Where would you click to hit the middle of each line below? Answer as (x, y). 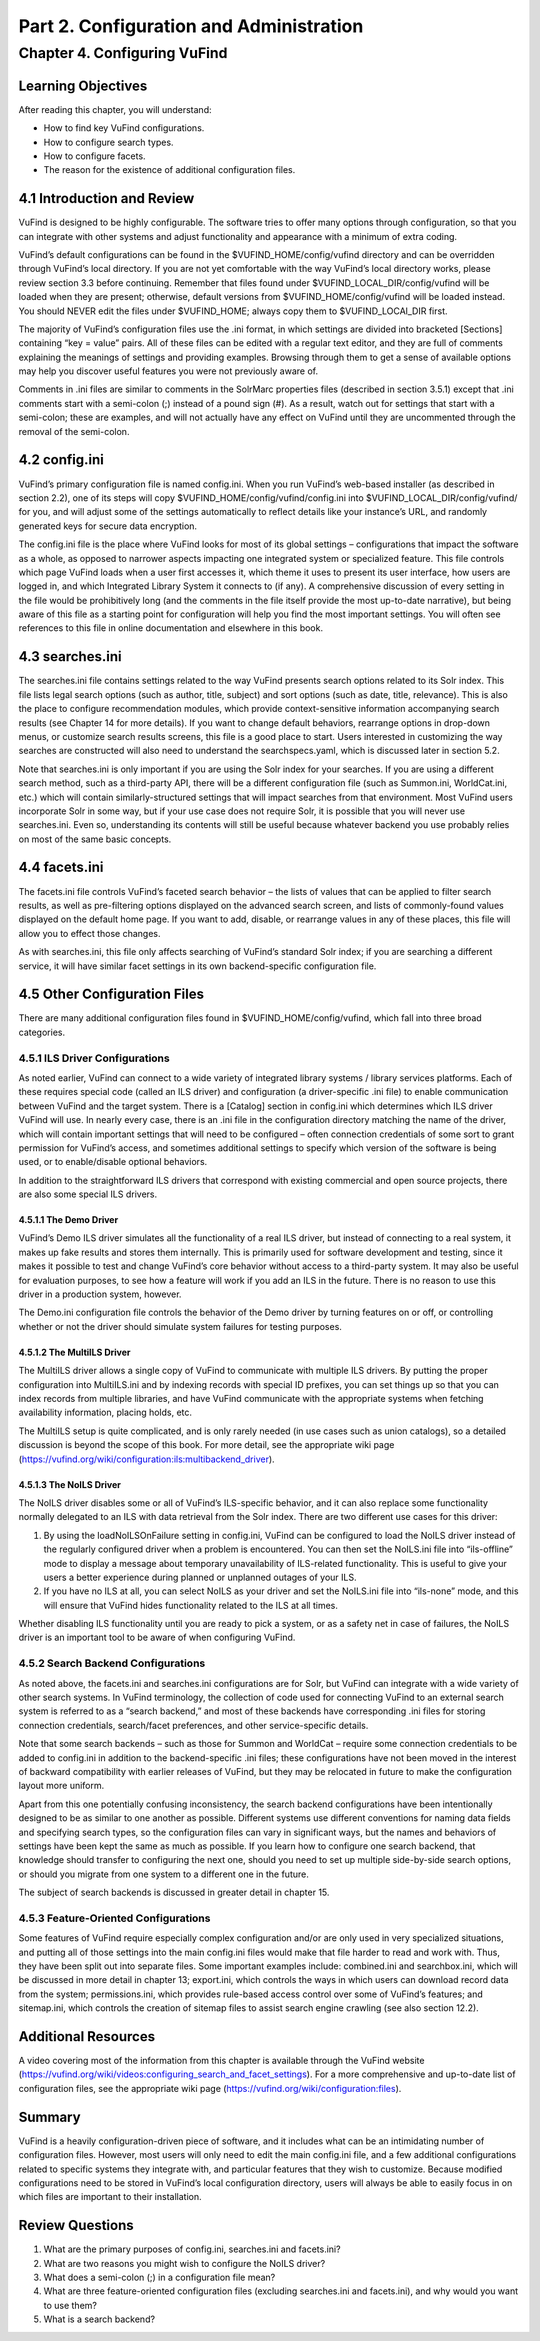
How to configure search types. (108, 142)
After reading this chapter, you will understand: (115, 109)
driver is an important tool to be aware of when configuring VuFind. (157, 1637)
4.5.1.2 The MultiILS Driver (74, 1352)
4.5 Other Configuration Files (111, 994)
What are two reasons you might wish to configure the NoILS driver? (184, 2263)
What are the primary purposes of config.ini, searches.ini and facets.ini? (192, 2249)
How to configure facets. (94, 156)
